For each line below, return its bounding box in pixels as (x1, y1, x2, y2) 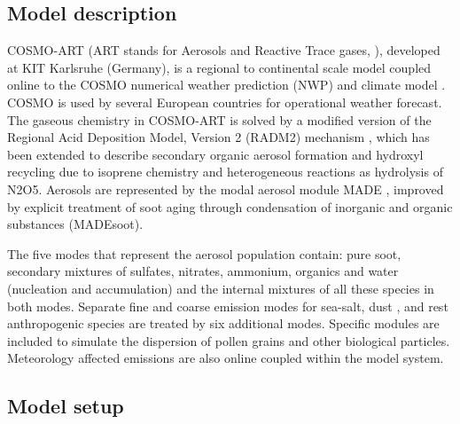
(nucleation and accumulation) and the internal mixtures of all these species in (7, 279, 434, 297)
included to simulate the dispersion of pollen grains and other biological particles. (7, 331, 450, 349)
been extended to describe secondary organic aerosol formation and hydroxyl (7, 145, 424, 163)
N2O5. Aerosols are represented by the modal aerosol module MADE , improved (7, 179, 444, 198)
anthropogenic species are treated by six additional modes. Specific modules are (7, 314, 440, 333)
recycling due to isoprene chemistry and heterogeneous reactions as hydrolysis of (7, 162, 443, 181)
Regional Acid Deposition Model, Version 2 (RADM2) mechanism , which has (7, 128, 430, 146)
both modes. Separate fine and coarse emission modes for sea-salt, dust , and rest (7, 296, 448, 315)
